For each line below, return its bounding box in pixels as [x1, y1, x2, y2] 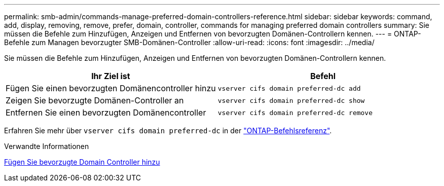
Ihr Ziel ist [91, 71, 130, 81]
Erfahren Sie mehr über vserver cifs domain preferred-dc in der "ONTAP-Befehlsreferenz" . [4, 126, 332, 135]
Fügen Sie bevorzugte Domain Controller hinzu [4, 158, 160, 166]
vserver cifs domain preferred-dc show [217, 96, 365, 104]
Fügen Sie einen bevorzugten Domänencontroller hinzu [6, 83, 216, 93]
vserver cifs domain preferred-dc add [217, 84, 361, 92]
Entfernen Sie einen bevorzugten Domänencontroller [6, 107, 206, 118]
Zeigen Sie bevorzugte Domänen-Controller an [6, 95, 184, 105]
